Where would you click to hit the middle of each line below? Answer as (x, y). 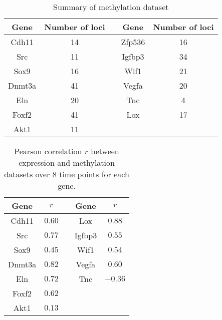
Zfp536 (133, 42)
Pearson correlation (48, 151)
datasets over (27, 174)
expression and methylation (67, 163)
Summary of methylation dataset (111, 7)
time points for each (94, 174)
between (105, 151)
